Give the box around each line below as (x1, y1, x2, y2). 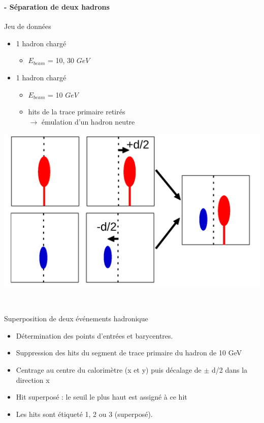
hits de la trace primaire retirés (28, 106, 125, 117)
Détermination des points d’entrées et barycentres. (16, 330, 173, 341)
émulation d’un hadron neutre (41, 116, 135, 127)
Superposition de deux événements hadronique (4, 313, 148, 324)
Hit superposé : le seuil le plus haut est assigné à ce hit (16, 391, 187, 402)
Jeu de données (4, 21, 51, 32)
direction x (16, 374, 50, 385)
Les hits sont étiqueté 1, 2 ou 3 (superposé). (16, 408, 153, 419)
